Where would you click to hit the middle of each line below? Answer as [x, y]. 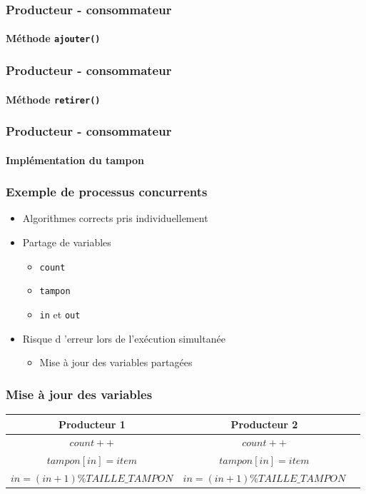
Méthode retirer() [53, 99]
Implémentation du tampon [75, 160]
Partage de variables [67, 242]
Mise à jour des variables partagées [116, 362]
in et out [60, 314]
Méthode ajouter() [53, 38]
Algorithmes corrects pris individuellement [115, 218]
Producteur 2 [264, 424]
